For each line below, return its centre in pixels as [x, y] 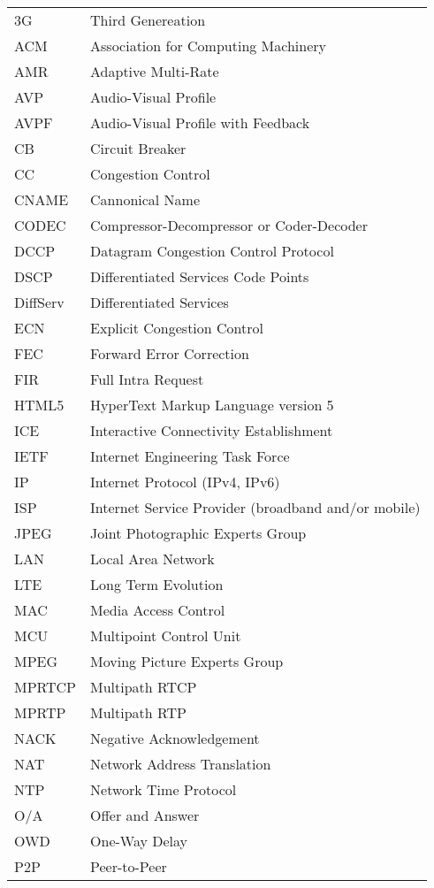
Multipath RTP [138, 712]
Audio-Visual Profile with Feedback [200, 122]
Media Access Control [158, 610]
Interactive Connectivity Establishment [212, 430]
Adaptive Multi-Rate [155, 71]
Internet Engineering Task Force [190, 456]
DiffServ [39, 302]
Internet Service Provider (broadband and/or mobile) [255, 507]
